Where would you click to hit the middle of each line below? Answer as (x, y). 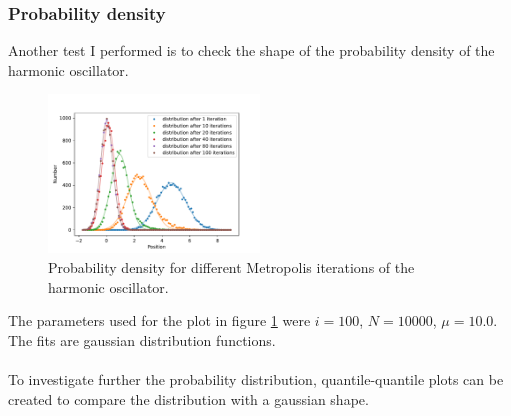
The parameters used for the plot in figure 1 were (159, 320)
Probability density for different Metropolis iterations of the (231, 267)
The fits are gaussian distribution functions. (142, 339)
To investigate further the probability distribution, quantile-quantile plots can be (256, 378)
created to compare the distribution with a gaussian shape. (188, 398)
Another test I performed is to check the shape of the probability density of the (251, 50)
